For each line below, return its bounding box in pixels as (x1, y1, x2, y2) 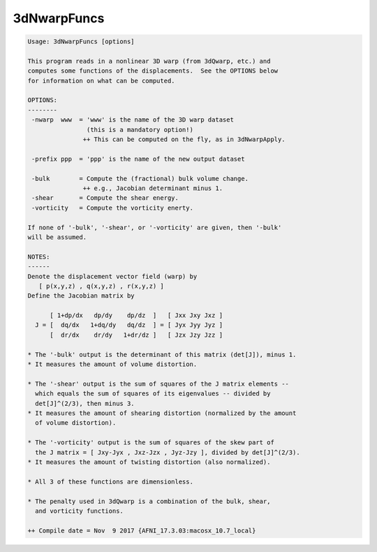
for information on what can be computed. (27, 77, 175, 85)
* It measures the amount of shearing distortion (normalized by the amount (27, 409, 297, 417)
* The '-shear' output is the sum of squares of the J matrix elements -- (27, 379, 290, 388)
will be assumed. (27, 233, 87, 241)
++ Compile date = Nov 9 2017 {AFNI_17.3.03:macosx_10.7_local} (27, 526, 256, 535)
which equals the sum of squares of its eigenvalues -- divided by (35, 390, 271, 398)
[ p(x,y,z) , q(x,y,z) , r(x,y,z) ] (38, 282, 164, 290)
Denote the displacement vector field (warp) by (27, 273, 198, 280)
